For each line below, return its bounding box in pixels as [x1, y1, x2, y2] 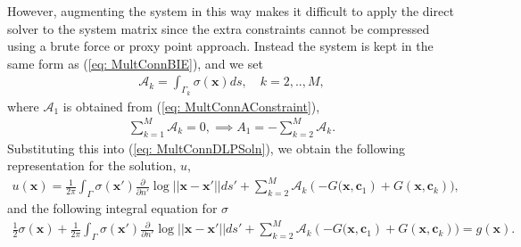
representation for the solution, [7, 156, 177, 175]
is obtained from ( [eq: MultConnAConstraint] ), [62, 96, 320, 115]
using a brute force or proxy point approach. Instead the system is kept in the [7, 37, 434, 55]
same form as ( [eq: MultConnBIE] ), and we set [7, 54, 263, 72]
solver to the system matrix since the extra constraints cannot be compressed [7, 19, 430, 37]
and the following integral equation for [7, 199, 218, 218]
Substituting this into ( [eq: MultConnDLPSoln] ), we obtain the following [7, 138, 406, 157]
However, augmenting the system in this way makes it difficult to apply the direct [7, 2, 454, 20]
